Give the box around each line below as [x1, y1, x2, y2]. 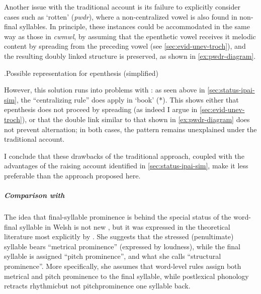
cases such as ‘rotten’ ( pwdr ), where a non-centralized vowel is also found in [4, 11, 237, 22]
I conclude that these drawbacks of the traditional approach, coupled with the [4, 150, 244, 161]
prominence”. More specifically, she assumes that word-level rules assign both [4, 261, 241, 271]
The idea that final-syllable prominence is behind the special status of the [4, 212, 231, 222]
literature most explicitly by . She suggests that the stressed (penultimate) [4, 231, 234, 242]
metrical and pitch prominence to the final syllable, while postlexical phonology [4, 270, 249, 281]
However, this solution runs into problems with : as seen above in [4, 84, 205, 95]
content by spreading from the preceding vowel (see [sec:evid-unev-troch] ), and [4, 41, 246, 51]
